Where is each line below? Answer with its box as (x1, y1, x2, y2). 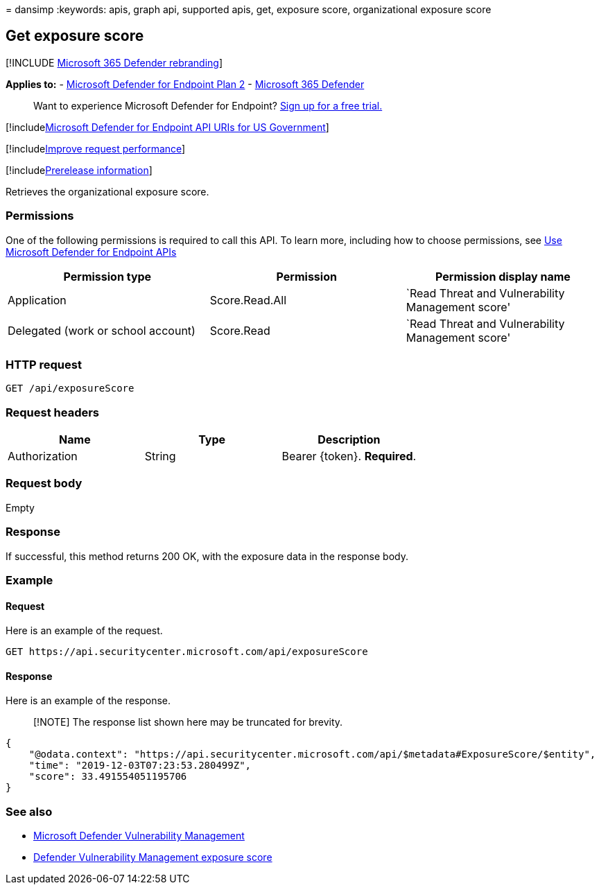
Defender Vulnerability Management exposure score (33, 851, 272, 864)
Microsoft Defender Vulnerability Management (33, 830, 245, 842)
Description (318, 433, 381, 447)
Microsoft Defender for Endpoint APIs (6, 245, 177, 258)
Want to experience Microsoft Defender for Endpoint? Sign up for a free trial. (33, 99, 383, 112)
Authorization (8, 449, 78, 464)
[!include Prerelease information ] (6, 164, 153, 176)
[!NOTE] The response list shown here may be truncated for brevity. (33, 716, 343, 728)
